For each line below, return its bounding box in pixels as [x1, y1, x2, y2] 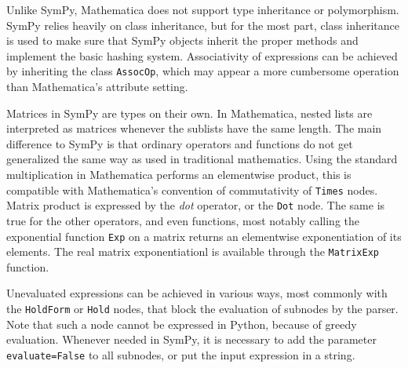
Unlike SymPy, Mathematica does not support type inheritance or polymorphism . [6, 2, 399, 17]
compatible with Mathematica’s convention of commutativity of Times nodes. [6, 181, 378, 198]
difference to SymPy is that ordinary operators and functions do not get [6, 135, 353, 151]
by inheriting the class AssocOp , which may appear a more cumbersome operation [6, 63, 399, 79]
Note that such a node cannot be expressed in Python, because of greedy [6, 315, 357, 332]
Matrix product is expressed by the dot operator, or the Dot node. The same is [6, 197, 385, 213]
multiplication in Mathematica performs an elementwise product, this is [6, 166, 352, 182]
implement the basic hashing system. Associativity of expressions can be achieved [6, 47, 398, 64]
